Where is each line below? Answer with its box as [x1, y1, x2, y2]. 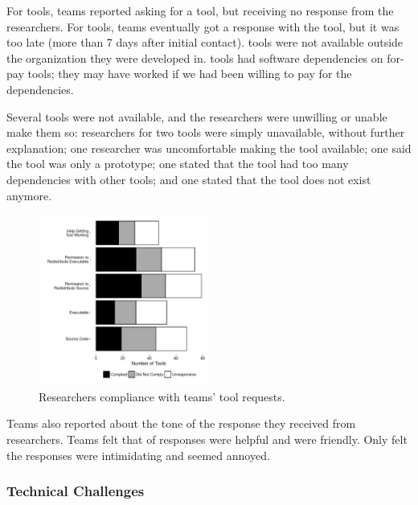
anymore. [6, 187, 52, 203]
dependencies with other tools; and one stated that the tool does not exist [6, 170, 371, 187]
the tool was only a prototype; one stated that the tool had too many [6, 155, 349, 172]
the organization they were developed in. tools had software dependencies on [6, 49, 383, 66]
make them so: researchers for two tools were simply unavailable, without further [6, 124, 405, 141]
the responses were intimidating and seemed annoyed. [6, 446, 270, 463]
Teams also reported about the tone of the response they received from [6, 415, 356, 432]
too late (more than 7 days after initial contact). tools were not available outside [6, 34, 404, 51]
